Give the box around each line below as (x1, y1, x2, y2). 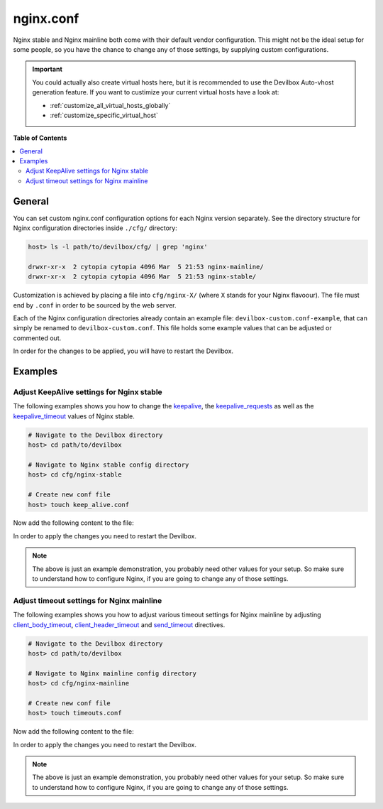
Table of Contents (13, 134, 67, 142)
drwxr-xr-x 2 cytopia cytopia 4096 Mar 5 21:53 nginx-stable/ (28, 273, 257, 281)
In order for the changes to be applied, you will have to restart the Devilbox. (13, 347, 234, 355)
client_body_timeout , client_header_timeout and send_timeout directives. (13, 620, 226, 629)
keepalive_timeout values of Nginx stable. (13, 412, 135, 420)
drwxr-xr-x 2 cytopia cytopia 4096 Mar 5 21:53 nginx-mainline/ (28, 263, 264, 271)
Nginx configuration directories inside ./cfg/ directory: (13, 224, 177, 232)
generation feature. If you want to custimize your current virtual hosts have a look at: (32, 88, 279, 97)
